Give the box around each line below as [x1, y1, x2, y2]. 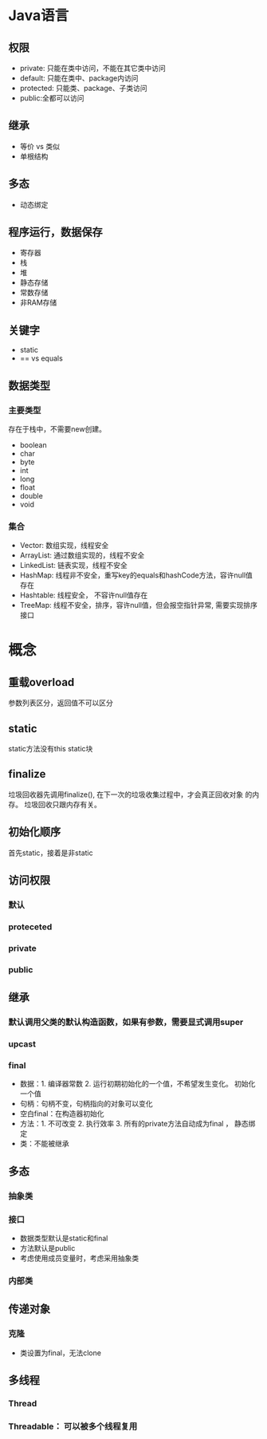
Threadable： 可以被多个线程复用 [8, 1421, 138, 1432]
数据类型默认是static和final [19, 1233, 108, 1243]
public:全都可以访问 [19, 93, 85, 103]
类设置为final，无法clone [19, 1348, 102, 1358]
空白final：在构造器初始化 [19, 1109, 104, 1118]
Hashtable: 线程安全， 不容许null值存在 [19, 590, 148, 600]
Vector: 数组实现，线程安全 [19, 541, 109, 550]
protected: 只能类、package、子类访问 [19, 84, 147, 93]
